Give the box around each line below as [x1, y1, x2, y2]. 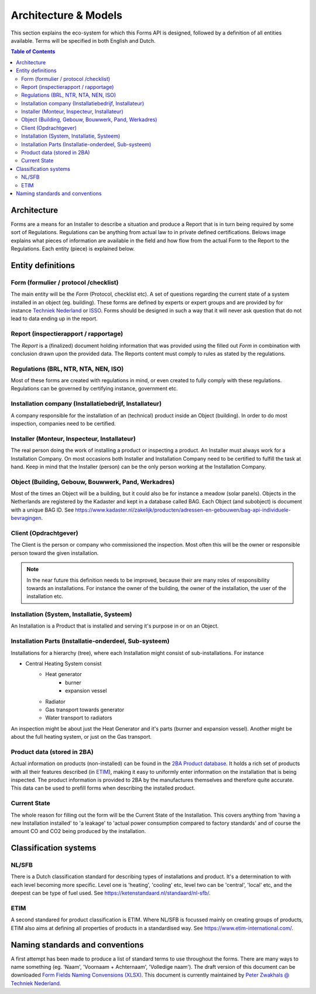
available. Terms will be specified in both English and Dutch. [11, 37, 156, 44]
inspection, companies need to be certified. [11, 420, 116, 427]
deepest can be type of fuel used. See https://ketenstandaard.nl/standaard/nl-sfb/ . [11, 890, 211, 897]
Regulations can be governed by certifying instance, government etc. [11, 385, 178, 392]
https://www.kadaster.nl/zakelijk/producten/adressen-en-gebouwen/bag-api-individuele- [75, 506, 291, 513]
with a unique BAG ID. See [11, 506, 74, 513]
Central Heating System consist [25, 660, 102, 667]
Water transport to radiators [45, 714, 112, 721]
